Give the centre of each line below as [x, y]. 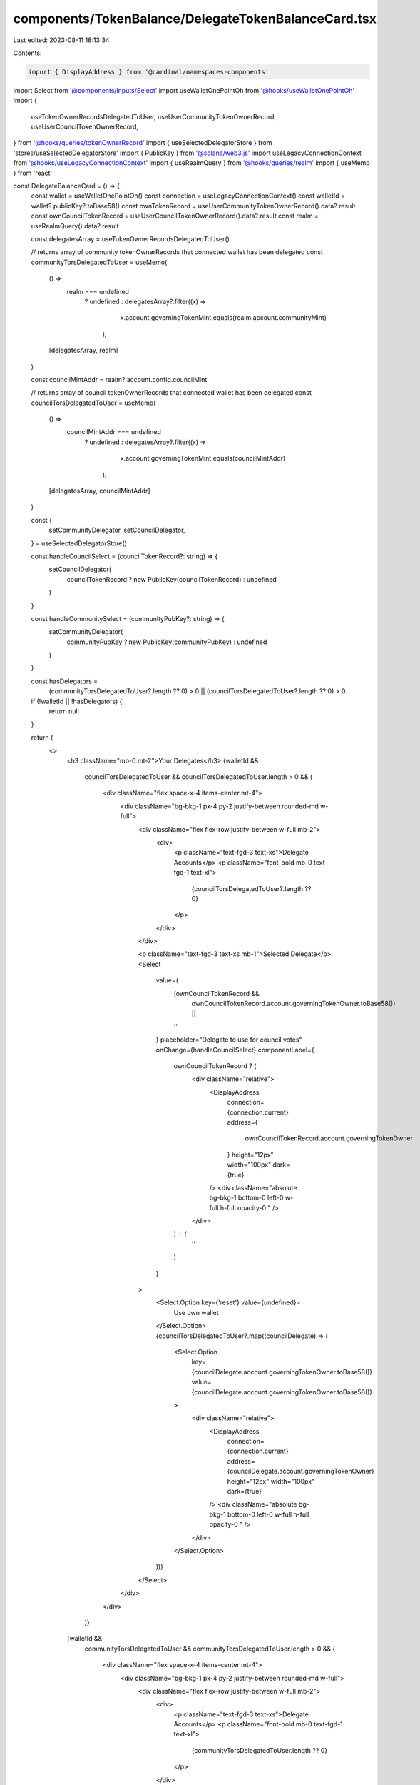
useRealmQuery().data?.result [75, 226]
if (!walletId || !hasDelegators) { [77, 701]
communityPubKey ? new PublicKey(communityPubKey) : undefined [167, 642]
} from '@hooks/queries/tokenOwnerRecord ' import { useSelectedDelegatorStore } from [143, 143]
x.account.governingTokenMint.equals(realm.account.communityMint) [224, 318]
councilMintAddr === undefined [114, 432]
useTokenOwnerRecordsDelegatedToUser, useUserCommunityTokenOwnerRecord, [154, 116]
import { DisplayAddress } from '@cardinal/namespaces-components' [149, 72]
